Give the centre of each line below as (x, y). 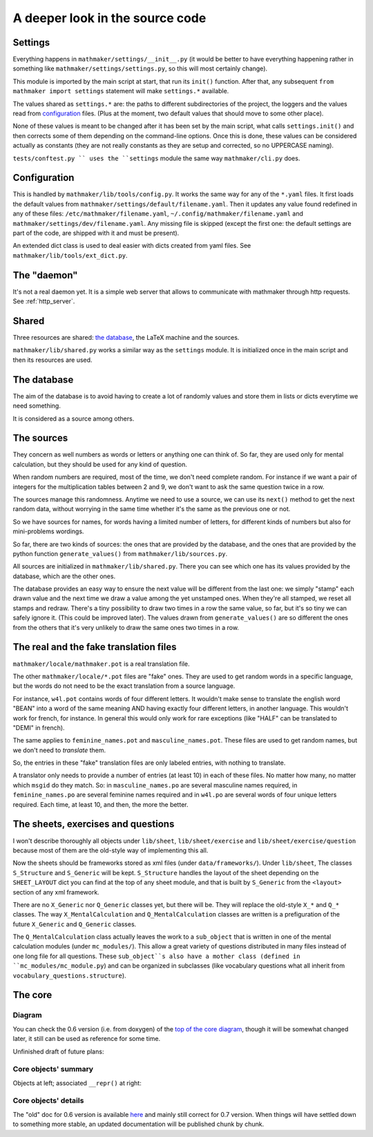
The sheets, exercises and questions (94, 824)
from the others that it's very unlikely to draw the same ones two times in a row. (126, 627)
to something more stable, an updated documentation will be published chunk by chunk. (138, 1124)
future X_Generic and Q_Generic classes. (75, 924)
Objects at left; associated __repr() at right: (77, 1083)
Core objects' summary (53, 1069)
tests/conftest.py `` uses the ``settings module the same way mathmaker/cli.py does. (156, 158)
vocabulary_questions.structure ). (70, 975)
